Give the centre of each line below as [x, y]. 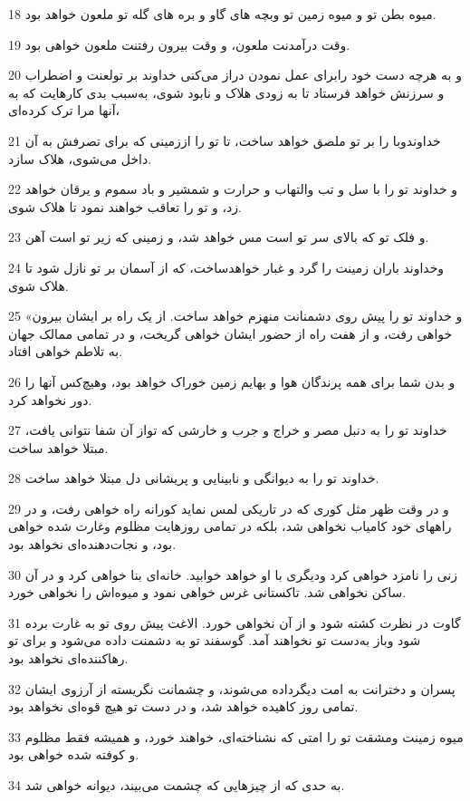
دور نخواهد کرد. [50, 399]
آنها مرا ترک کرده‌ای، [64, 110]
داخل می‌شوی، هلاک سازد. [80, 158]
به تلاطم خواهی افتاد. [66, 351]
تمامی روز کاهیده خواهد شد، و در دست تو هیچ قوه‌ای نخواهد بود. [183, 706]
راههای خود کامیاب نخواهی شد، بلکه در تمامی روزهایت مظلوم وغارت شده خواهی [230, 526]
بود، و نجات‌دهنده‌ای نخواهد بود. [92, 544]
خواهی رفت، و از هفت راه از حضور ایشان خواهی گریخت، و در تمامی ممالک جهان [230, 333]
